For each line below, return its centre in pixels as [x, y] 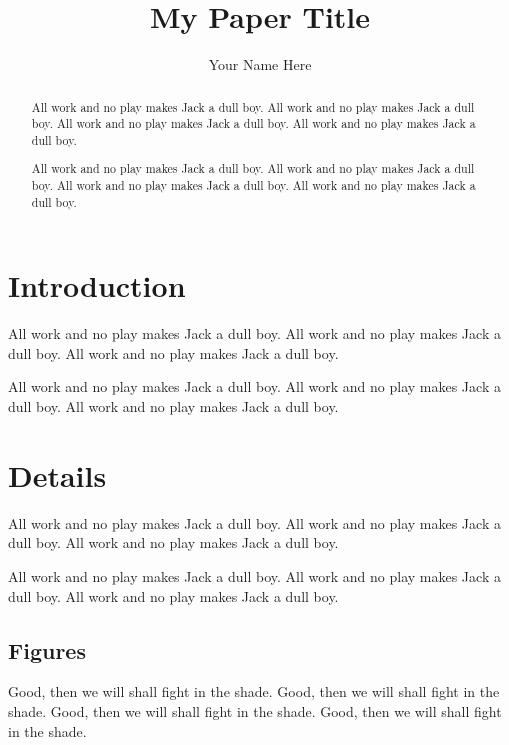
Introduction [97, 285]
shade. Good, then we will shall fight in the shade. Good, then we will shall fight [255, 710]
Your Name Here [260, 64]
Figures [47, 649]
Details [57, 474]
